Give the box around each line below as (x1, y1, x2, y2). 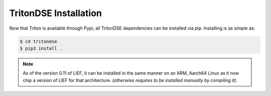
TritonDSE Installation (9, 8, 102, 19)
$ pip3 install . (20, 45, 63, 51)
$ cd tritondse (20, 38, 57, 44)
